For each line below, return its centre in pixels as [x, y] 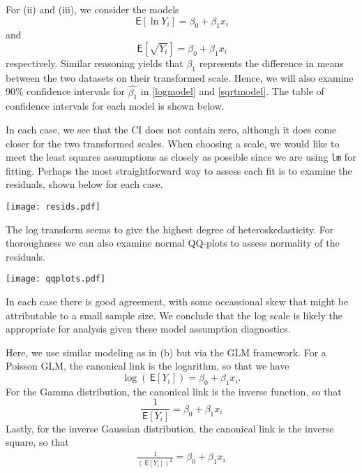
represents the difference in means [271, 63]
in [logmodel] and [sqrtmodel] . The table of [232, 91]
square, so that [37, 442]
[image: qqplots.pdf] [56, 279]
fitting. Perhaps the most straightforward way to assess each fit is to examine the [179, 170]
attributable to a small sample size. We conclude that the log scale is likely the [174, 315]
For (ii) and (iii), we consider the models [92, 9]
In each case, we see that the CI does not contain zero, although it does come [171, 129]
